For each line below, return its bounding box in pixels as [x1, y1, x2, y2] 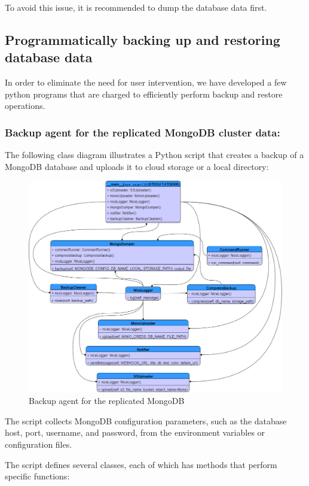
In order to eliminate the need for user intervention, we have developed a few [5, 76, 287, 89]
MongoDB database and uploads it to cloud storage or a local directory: [5, 160, 269, 172]
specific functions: [5, 470, 70, 482]
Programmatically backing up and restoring [5, 30, 280, 48]
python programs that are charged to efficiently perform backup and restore [5, 87, 283, 100]
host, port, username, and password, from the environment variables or [5, 426, 265, 439]
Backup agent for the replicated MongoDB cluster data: [5, 124, 280, 139]
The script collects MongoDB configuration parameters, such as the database [5, 414, 287, 427]
